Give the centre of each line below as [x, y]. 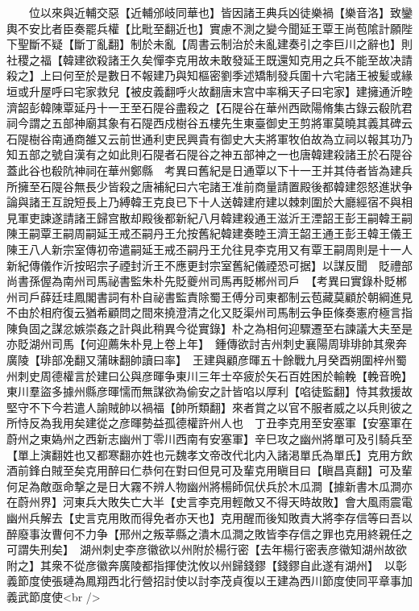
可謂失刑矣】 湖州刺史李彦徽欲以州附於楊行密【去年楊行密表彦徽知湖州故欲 [207, 549]
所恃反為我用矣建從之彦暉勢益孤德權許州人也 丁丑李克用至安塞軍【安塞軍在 [209, 423]
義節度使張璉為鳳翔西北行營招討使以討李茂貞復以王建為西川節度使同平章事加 [209, 581]
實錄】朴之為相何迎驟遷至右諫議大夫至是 [305, 328]
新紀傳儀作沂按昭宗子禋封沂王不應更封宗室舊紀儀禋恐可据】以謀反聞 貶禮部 [209, 265]
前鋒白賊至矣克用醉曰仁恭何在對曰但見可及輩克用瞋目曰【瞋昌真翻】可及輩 [215, 470]
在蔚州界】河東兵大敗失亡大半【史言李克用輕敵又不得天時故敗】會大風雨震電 [209, 502]
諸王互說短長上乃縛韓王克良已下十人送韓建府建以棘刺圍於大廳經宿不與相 [220, 202]
